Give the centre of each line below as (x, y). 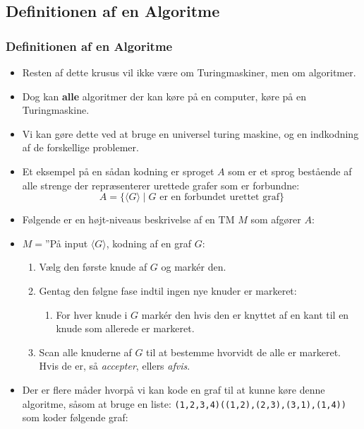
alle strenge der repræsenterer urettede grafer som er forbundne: (161, 185)
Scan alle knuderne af (85, 352)
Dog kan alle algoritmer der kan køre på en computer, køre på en (164, 96)
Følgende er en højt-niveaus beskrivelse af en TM (128, 219)
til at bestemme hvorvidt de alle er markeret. (243, 352)
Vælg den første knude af (93, 267)
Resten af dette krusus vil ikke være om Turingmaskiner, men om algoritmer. (189, 72)
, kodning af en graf (148, 243)
